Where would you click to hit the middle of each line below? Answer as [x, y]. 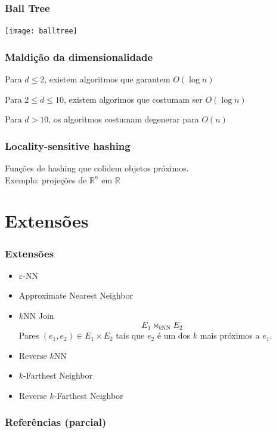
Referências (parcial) [56, 422]
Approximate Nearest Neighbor [76, 295]
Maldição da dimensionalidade [79, 56]
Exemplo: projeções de [46, 179]
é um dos [174, 335]
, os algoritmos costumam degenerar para [124, 119]
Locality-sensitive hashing [68, 145]
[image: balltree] [41, 31]
